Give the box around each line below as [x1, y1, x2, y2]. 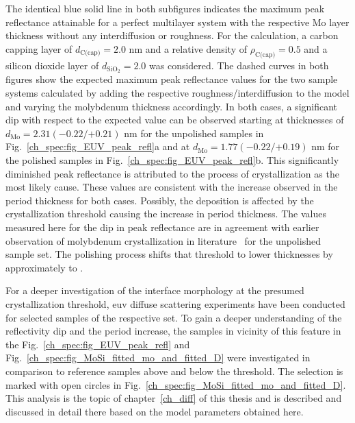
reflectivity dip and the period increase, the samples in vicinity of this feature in [5, 324, 341, 338]
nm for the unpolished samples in [124, 125, 264, 140]
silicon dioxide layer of [5, 58, 99, 72]
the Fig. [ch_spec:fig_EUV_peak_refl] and [5, 337, 190, 351]
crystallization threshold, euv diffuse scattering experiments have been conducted [5, 296, 345, 311]
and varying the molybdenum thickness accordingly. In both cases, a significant [5, 99, 338, 113]
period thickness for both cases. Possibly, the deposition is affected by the [5, 193, 314, 207]
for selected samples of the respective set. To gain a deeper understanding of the [5, 310, 342, 324]
